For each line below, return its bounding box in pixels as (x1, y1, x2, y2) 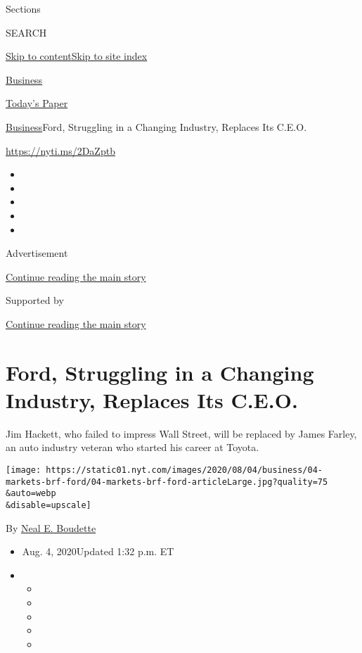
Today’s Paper (6, 96, 68, 110)
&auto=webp (6, 488, 56, 499)
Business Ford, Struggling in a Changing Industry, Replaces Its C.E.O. (6, 119, 307, 134)
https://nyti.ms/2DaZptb (6, 143, 115, 158)
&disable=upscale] (6, 500, 91, 510)
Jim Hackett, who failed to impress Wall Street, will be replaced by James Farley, (6, 426, 357, 440)
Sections (6, 1, 41, 15)
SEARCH (6, 25, 47, 39)
